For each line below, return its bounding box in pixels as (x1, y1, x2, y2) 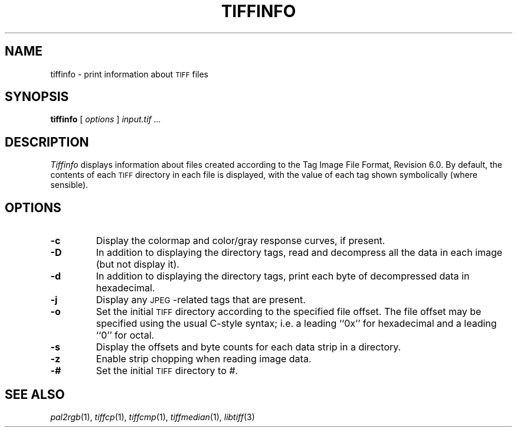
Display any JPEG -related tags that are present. (96, 294, 306, 306)
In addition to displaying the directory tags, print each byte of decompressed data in (96, 270, 470, 282)
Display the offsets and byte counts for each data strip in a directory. (96, 341, 401, 353)
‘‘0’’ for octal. (96, 329, 155, 342)
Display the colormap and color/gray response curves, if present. (96, 235, 385, 247)
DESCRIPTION (5, 134, 89, 150)
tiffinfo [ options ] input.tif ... (50, 114, 161, 125)
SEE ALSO (5, 386, 65, 402)
